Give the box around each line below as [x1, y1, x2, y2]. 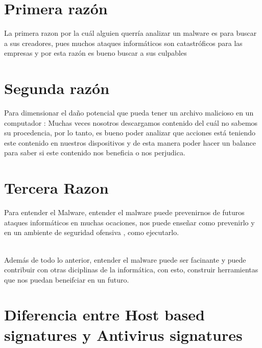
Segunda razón [4, 78, 110, 99]
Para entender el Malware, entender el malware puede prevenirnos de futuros [4, 207, 245, 218]
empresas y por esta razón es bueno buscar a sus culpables [4, 48, 187, 58]
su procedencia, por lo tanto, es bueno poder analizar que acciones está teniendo [4, 127, 256, 138]
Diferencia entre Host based [4, 304, 205, 325]
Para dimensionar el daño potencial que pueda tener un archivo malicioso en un [4, 107, 254, 118]
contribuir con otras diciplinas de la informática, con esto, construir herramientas [4, 264, 258, 275]
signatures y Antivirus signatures [4, 324, 243, 345]
